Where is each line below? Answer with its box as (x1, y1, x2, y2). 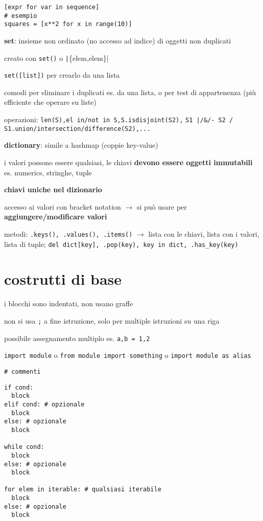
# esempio (4, 12, 37, 19)
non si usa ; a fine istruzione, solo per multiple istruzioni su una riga (4, 315, 220, 326)
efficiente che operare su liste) (4, 97, 97, 107)
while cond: (4, 443, 44, 451)
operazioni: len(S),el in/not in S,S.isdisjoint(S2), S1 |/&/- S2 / (4, 114, 233, 125)
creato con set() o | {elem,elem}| (4, 52, 109, 63)
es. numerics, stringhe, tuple (4, 167, 92, 177)
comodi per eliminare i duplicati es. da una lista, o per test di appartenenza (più (4, 86, 256, 97)
